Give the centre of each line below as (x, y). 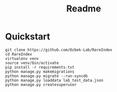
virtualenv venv (22, 58)
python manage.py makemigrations (40, 72)
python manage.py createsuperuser (41, 85)
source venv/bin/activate (32, 63)
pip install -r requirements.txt (40, 67)
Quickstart (28, 37)
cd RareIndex (19, 54)
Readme (84, 9)
